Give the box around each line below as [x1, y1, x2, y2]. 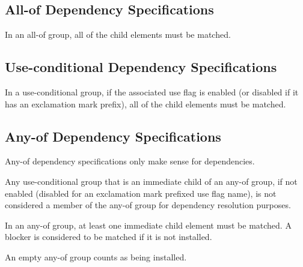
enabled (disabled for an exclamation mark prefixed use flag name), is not [5, 187, 277, 199]
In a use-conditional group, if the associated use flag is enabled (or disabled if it [5, 86, 299, 98]
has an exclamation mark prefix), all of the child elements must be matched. [5, 97, 286, 110]
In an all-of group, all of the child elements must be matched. [5, 28, 231, 41]
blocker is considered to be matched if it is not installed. [5, 230, 212, 243]
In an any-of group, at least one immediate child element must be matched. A [5, 218, 292, 231]
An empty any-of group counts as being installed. [5, 250, 187, 263]
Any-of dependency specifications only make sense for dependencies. [5, 155, 255, 167]
